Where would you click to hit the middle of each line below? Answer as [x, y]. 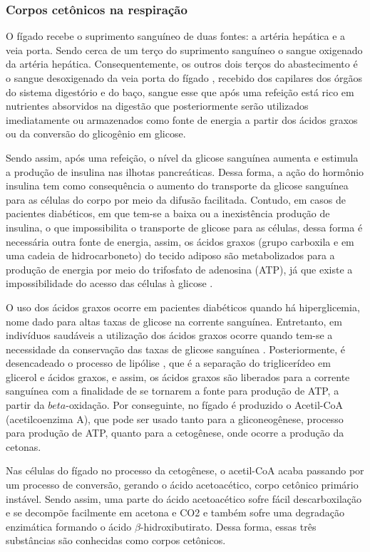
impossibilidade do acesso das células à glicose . [109, 283]
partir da [25, 405]
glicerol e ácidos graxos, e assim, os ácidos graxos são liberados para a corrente [178, 376]
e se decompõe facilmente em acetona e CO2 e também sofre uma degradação [175, 512]
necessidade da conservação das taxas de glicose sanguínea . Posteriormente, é [176, 349]
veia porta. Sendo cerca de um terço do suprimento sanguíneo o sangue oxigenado [184, 50]
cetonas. [24, 446]
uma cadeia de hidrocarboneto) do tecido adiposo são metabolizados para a [170, 255]
